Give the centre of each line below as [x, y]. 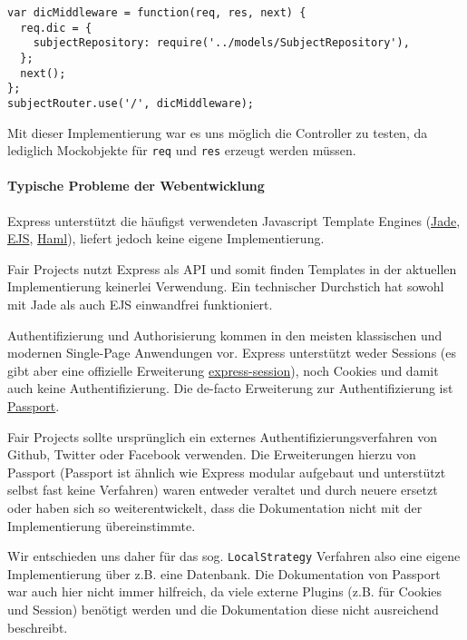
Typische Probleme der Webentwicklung [136, 186]
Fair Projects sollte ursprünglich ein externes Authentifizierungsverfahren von [223, 436]
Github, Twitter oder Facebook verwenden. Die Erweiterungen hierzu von [212, 454]
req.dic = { [56, 28]
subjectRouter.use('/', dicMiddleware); [131, 103]
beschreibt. [38, 627]
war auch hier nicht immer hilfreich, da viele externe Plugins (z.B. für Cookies [225, 591]
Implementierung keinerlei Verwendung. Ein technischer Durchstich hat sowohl [226, 286]
